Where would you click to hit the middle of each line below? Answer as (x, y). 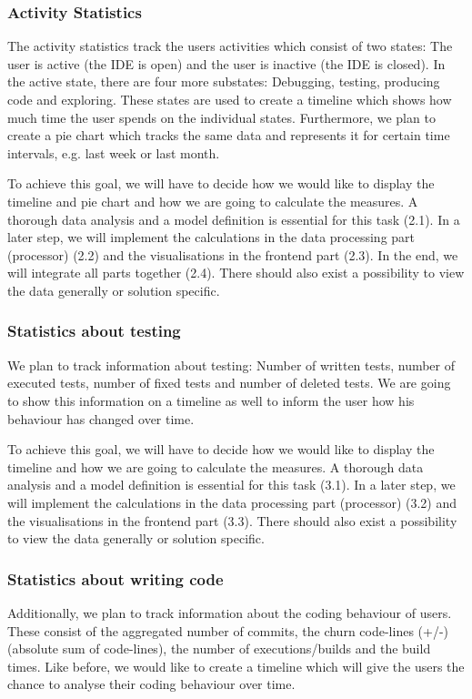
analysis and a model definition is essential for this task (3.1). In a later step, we (231, 485)
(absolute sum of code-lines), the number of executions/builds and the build (219, 648)
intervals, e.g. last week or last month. (114, 152)
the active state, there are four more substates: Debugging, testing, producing (224, 81)
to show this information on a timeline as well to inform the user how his (211, 400)
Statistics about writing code (115, 578)
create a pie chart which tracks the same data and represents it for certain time (229, 135)
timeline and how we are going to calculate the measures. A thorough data (216, 466)
